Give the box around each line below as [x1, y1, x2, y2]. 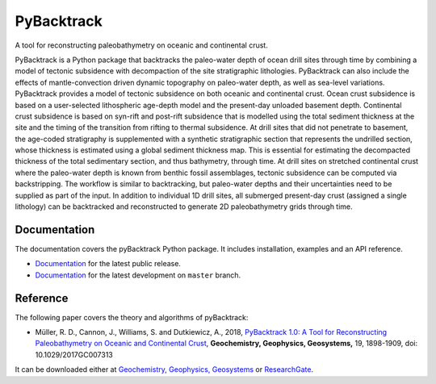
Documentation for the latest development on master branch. [35, 270, 241, 280]
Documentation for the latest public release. [35, 259, 182, 269]
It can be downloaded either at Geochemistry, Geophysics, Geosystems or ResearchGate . [15, 365, 314, 374]
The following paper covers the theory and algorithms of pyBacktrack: [15, 312, 249, 322]
